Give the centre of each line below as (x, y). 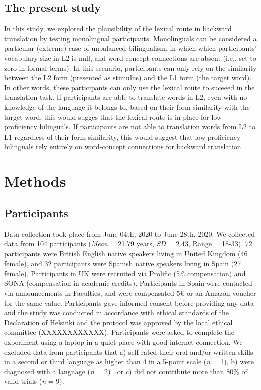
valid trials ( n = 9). (34, 381)
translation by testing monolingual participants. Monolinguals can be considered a (130, 38)
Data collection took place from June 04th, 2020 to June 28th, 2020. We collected (129, 234)
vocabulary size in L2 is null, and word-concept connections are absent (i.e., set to (130, 57)
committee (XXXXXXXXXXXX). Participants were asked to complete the (119, 332)
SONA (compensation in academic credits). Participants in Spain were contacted (128, 283)
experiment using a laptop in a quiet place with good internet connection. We (123, 342)
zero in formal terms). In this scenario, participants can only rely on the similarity (130, 68)
